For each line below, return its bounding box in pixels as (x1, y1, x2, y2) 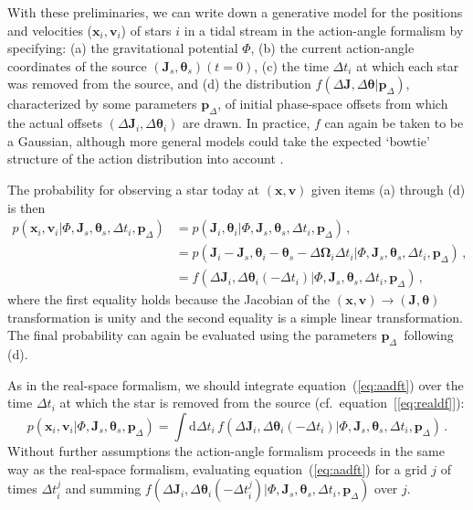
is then (7, 197, 46, 217)
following (404, 325, 454, 345)
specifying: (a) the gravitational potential (7, 38, 238, 58)
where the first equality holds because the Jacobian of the (7, 290, 331, 309)
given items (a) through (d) (311, 179, 466, 198)
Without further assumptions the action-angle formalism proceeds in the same (7, 441, 445, 460)
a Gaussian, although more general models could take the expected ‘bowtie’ (7, 131, 430, 150)
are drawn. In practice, (182, 113, 310, 133)
